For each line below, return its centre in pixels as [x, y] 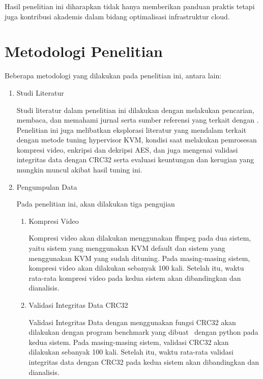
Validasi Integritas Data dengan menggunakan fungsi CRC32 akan [132, 322]
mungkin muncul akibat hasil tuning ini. [79, 170]
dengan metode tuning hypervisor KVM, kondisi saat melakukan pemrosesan [137, 140]
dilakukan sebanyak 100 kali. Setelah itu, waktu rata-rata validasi [131, 352]
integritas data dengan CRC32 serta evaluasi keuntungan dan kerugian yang [135, 159]
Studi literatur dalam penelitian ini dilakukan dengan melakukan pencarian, [135, 110]
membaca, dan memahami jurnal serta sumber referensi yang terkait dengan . [138, 120]
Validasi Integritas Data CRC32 [78, 305]
